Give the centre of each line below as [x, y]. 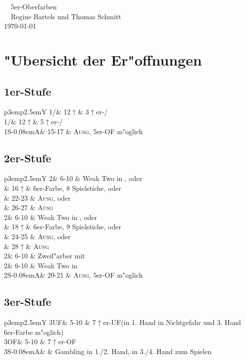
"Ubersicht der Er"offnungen [103, 59]
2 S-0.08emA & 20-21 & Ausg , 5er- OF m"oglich [73, 275]
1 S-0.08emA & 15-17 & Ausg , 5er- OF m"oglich [73, 131]
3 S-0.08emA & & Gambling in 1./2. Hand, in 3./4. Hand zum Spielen [108, 351]
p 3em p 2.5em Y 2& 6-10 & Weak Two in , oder [73, 178]
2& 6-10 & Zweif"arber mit [45, 256]
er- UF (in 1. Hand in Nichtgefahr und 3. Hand [172, 322]
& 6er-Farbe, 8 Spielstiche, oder [73, 188]
